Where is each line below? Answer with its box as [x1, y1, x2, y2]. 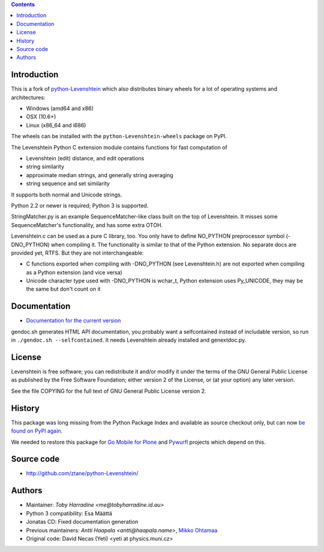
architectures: [11, 94, 46, 101]
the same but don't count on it [26, 285, 101, 293]
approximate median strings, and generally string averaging [26, 171, 173, 178]
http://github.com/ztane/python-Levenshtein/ [26, 470, 139, 477]
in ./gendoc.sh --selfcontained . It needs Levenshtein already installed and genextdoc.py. [11, 336, 247, 344]
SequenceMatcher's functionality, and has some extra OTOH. [11, 221, 163, 228]
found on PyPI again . [11, 427, 63, 435]
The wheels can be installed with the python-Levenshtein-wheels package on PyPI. [11, 133, 227, 140]
